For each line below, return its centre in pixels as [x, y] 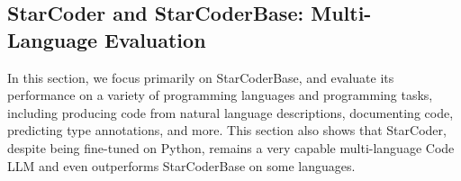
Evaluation [155, 39]
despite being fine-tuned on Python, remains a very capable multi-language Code [231, 147]
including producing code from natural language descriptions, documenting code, [230, 112]
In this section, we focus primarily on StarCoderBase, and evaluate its [201, 77]
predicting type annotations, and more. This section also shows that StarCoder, [227, 130]
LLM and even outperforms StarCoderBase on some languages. [181, 165]
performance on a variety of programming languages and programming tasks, [220, 95]
